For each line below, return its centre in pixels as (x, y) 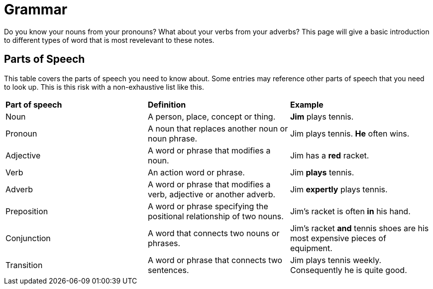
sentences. (168, 270)
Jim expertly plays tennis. (339, 189)
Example (307, 104)
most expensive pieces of (338, 238)
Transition (24, 265)
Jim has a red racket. (329, 155)
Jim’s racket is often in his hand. (350, 211)
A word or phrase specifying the (208, 206)
